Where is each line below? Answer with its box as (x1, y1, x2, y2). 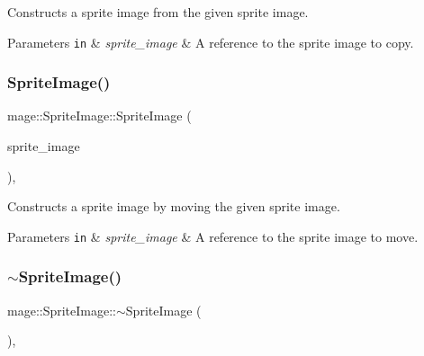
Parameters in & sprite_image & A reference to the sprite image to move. (7, 227, 419, 245)
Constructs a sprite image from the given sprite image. (7, 3, 309, 21)
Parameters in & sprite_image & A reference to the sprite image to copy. (7, 32, 414, 51)
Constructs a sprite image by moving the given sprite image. (7, 197, 340, 216)
